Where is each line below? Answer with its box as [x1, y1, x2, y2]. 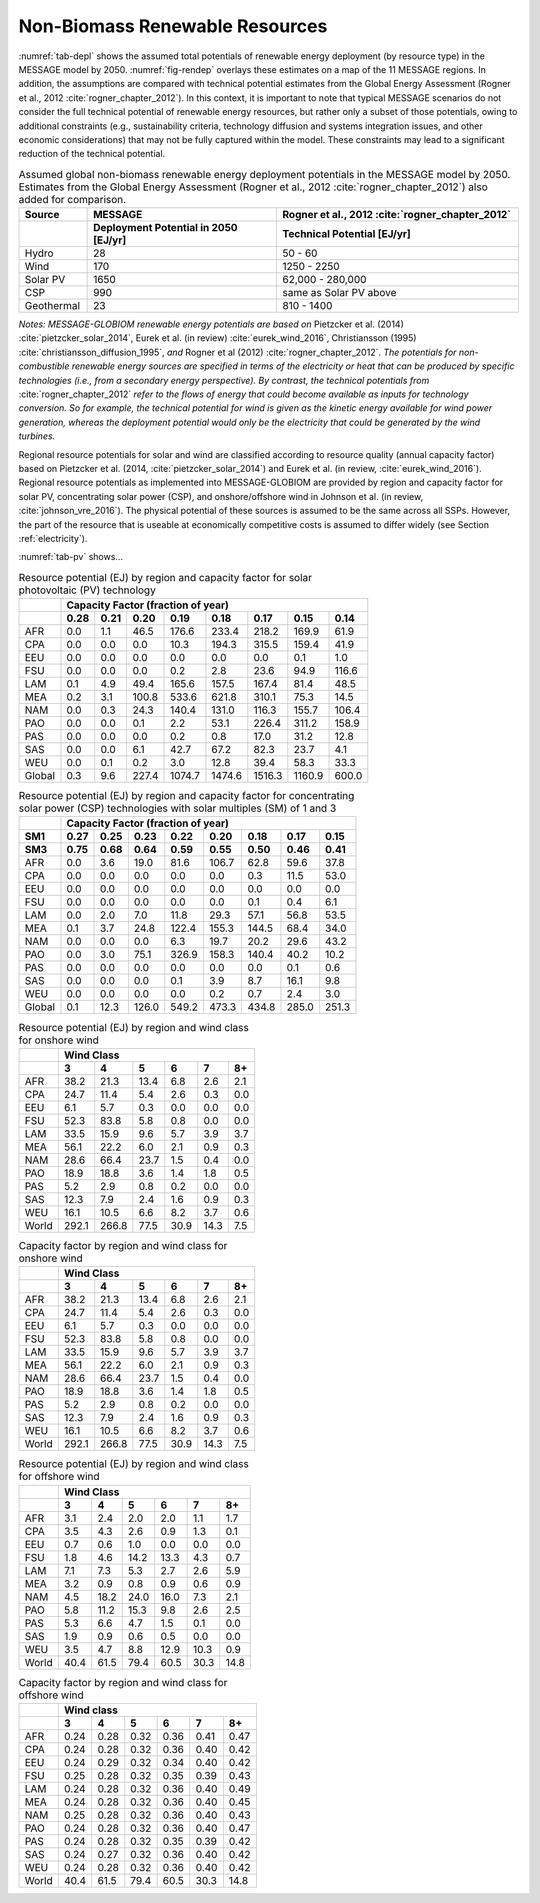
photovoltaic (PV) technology [18, 583, 157, 597]
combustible [18, 360, 70, 372]
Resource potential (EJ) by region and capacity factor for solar [18, 570, 313, 584]
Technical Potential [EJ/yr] [282, 227, 412, 241]
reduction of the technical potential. [18, 148, 166, 160]
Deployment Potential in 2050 [93, 221, 239, 235]
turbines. [18, 430, 56, 442]
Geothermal [24, 299, 80, 313]
